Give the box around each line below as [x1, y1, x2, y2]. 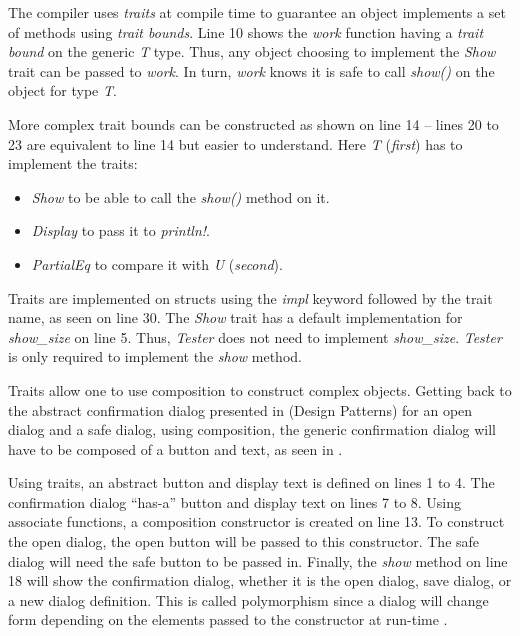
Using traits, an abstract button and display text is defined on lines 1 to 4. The [8, 472, 495, 493]
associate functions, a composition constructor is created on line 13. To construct [8, 511, 505, 532]
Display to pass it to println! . [31, 220, 210, 241]
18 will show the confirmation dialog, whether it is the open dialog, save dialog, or [8, 570, 512, 591]
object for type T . [8, 80, 117, 101]
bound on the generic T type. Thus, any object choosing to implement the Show [8, 41, 496, 62]
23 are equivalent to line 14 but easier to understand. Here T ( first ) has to [8, 133, 463, 154]
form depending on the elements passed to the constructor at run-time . [8, 609, 448, 630]
